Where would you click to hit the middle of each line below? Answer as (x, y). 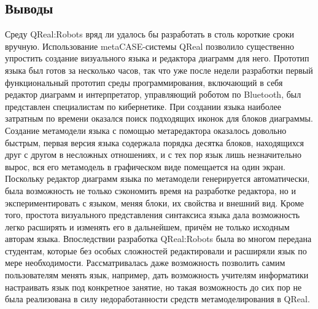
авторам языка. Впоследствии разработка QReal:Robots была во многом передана (158, 239)
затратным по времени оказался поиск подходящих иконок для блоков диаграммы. (159, 118)
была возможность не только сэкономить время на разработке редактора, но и (150, 190)
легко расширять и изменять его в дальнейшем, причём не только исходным (147, 226)
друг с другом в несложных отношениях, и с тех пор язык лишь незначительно (153, 154)
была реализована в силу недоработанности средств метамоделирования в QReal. (157, 299)
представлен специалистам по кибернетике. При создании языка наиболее (143, 106)
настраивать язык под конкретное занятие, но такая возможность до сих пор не (153, 287)
